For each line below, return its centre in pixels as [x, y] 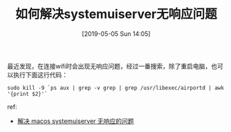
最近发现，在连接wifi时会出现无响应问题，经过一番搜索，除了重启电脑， [109, 66]
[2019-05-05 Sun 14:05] [116, 34]
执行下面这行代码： [40, 75]
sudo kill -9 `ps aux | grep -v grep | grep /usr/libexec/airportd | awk [116, 88]
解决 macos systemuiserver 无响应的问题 [75, 121]
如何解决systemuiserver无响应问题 [116, 14]
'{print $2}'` [28, 94]
